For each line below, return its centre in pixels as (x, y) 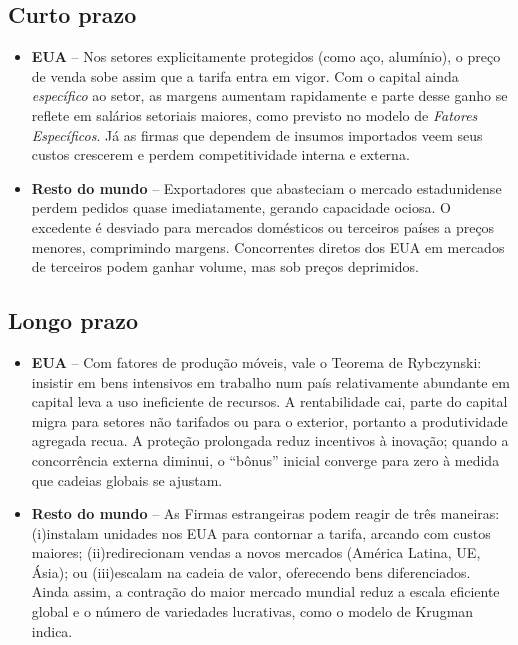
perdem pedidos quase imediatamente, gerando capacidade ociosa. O (241, 207)
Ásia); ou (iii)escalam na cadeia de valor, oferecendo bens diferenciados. (251, 571)
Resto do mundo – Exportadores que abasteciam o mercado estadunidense (266, 187)
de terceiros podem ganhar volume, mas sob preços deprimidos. (225, 266)
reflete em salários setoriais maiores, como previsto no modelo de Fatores (254, 114)
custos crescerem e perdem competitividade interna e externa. (220, 154)
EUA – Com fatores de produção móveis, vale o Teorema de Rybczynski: (256, 361)
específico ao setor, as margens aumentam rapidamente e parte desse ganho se (269, 95)
